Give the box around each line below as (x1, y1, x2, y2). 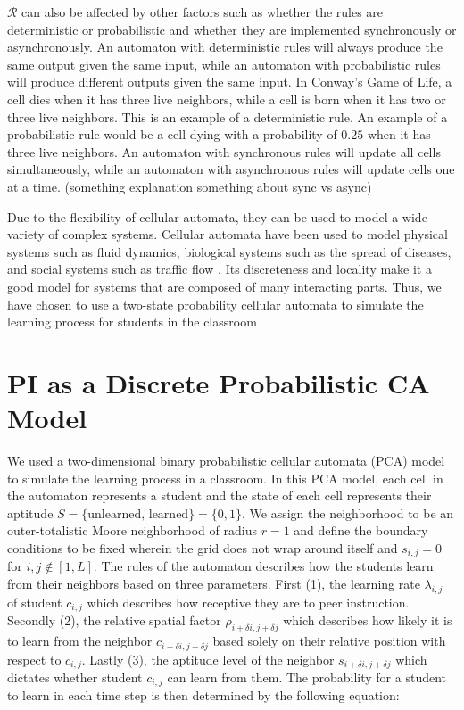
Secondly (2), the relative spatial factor (7, 611, 221, 630)
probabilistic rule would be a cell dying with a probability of (7, 125, 337, 144)
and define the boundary (294, 521, 428, 540)
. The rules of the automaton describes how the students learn (93, 557, 434, 575)
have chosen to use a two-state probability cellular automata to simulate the (7, 294, 424, 313)
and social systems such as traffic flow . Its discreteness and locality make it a (7, 260, 432, 278)
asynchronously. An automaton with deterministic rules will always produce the (7, 37, 443, 56)
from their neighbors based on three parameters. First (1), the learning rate (7, 574, 420, 593)
